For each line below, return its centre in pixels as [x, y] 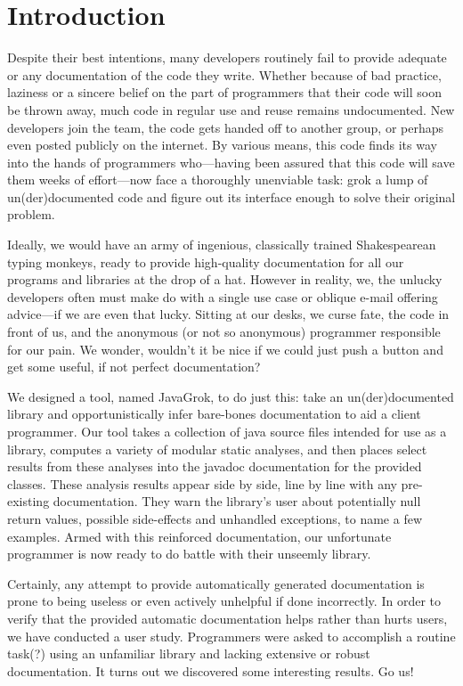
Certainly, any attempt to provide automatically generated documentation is [216, 583]
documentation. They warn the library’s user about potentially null [237, 501]
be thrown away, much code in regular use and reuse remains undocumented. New [231, 109]
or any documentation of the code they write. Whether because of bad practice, [224, 74]
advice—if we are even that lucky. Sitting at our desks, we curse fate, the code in [228, 314]
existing [28, 501]
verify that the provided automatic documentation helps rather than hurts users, [227, 618]
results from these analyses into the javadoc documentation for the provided [215, 466]
